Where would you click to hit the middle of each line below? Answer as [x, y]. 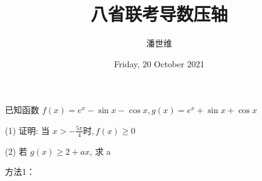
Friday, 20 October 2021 [159, 63]
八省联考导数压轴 [159, 14]
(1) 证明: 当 [28, 130]
